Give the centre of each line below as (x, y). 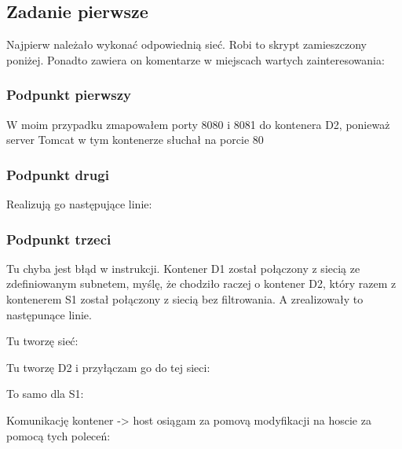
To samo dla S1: (45, 394)
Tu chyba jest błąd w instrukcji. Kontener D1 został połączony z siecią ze (183, 268)
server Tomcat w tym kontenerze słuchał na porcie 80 (135, 140)
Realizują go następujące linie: (79, 204)
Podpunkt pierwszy (69, 95)
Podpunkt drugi (58, 174)
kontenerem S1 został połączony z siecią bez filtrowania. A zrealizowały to (185, 299)
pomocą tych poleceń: (58, 435)
